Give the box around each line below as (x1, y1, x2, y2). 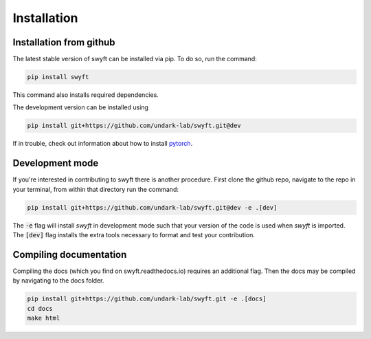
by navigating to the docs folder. (12, 276, 104, 285)
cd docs (27, 305, 53, 312)
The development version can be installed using (12, 103, 149, 111)
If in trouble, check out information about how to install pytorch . (12, 140, 193, 148)
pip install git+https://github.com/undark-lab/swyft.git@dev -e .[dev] (27, 204, 278, 211)
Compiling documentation (12, 248, 127, 261)
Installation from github (12, 36, 116, 48)
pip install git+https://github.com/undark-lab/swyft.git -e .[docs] (27, 295, 267, 303)
